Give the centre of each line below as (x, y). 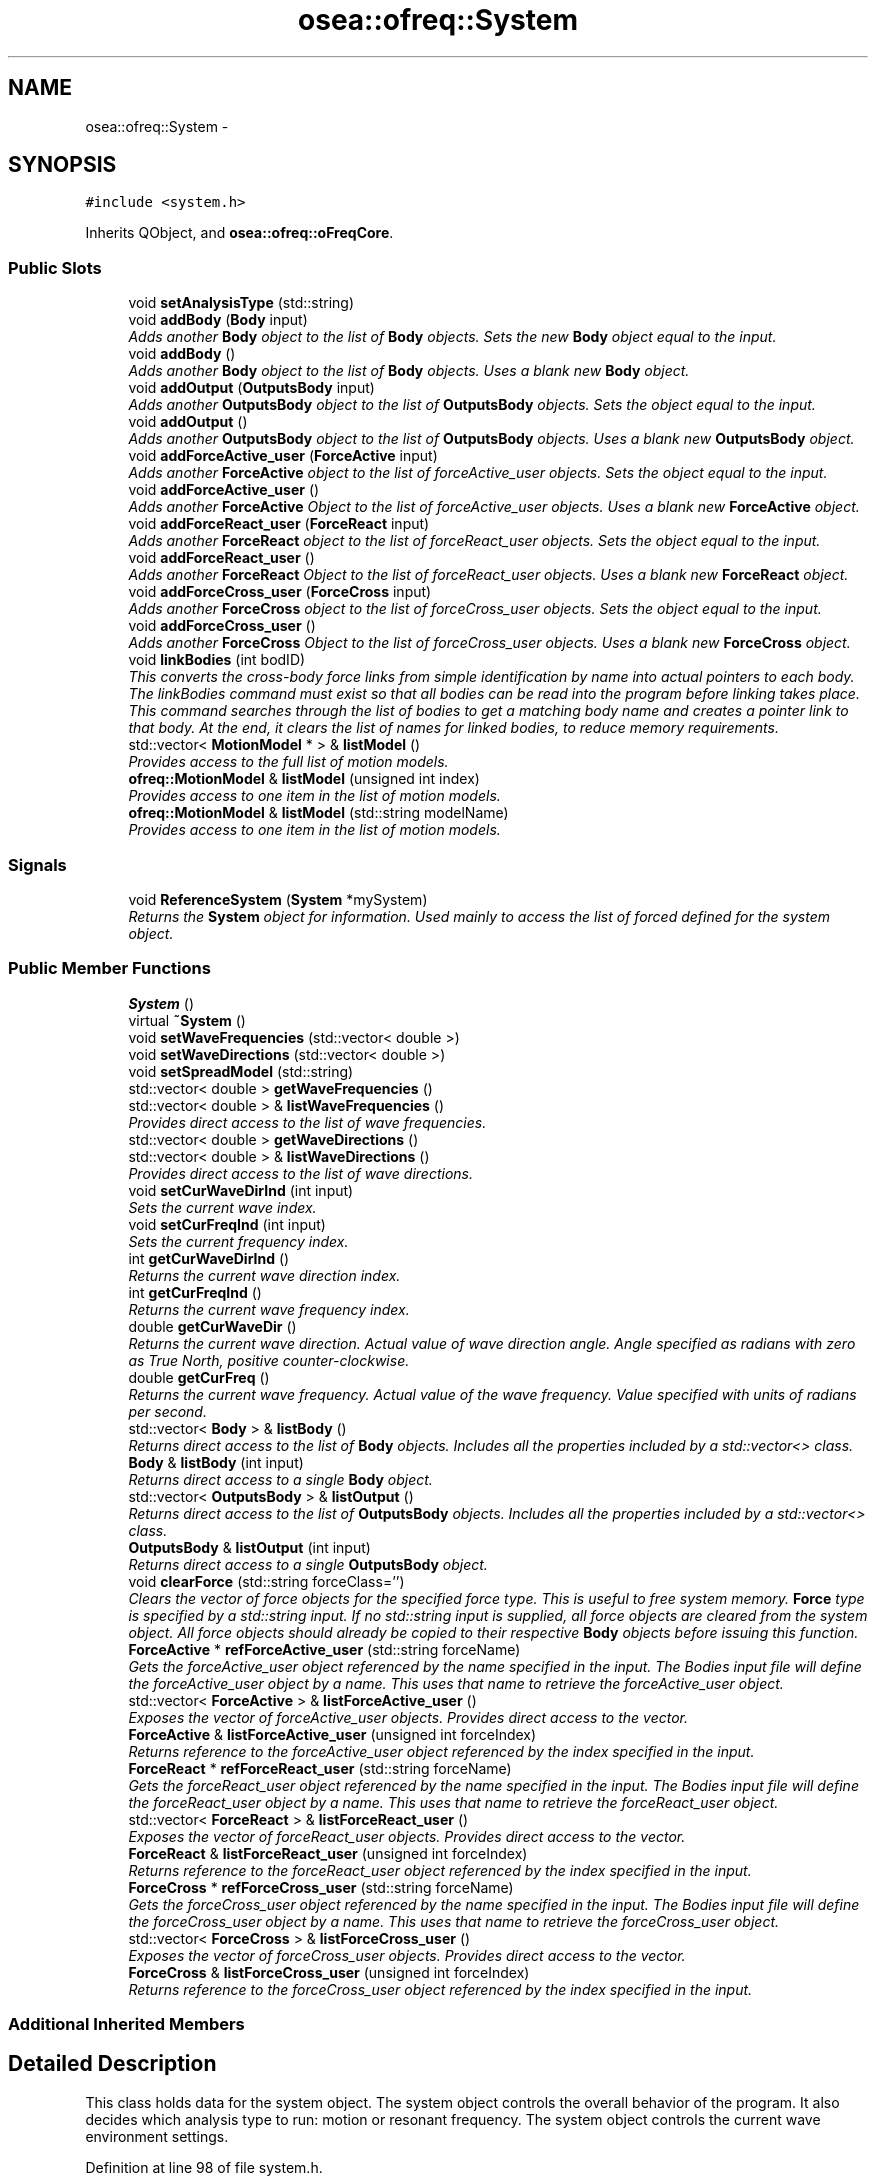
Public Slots (55, 267)
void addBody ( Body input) (218, 320)
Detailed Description (112, 2064)
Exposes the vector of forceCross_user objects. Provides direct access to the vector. (407, 1955)
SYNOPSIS (62, 165)
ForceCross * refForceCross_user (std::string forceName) (321, 1887)
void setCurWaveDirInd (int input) (241, 1190)
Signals (37, 864)
